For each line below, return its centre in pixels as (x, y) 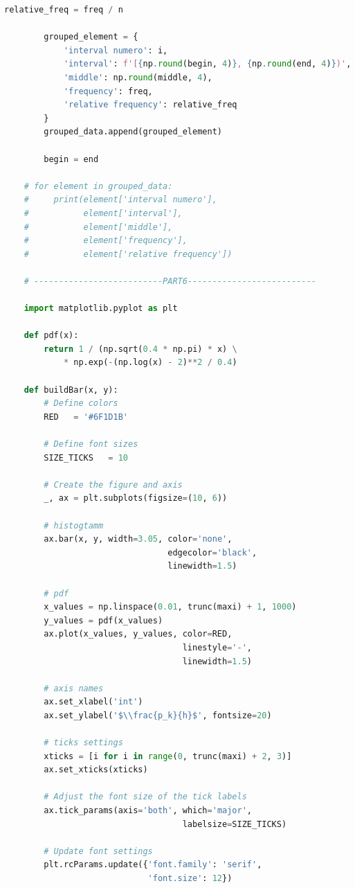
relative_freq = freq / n (64, 10)
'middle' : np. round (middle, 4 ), (138, 77)
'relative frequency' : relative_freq (150, 105)
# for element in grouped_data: (98, 186)
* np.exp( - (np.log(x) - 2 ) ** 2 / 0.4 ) (150, 363)
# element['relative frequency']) (128, 254)
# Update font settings (98, 851)
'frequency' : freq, (108, 91)
